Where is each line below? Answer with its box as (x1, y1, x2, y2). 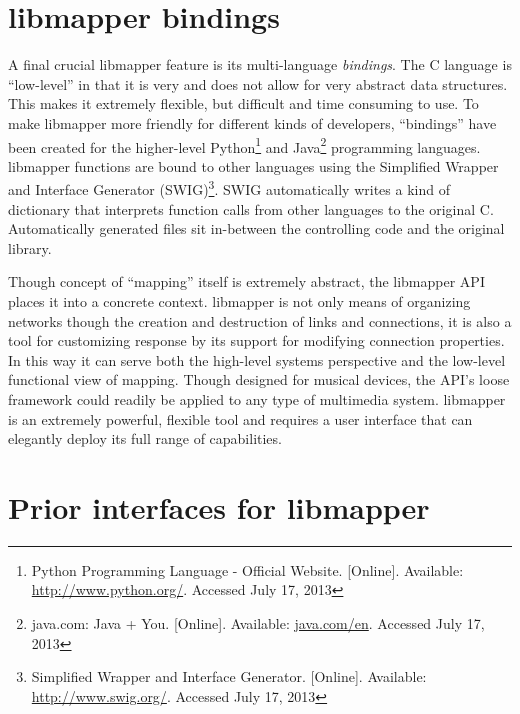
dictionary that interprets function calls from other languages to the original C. (8, 198, 494, 219)
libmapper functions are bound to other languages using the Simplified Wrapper (8, 155, 499, 176)
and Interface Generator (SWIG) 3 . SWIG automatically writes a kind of (8, 176, 450, 199)
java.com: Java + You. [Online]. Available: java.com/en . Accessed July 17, (31, 613, 485, 634)
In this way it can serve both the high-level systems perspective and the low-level (8, 349, 506, 370)
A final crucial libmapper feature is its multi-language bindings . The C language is (8, 54, 512, 75)
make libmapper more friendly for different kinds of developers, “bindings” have (8, 112, 497, 133)
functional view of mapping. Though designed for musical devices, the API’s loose (8, 369, 510, 390)
